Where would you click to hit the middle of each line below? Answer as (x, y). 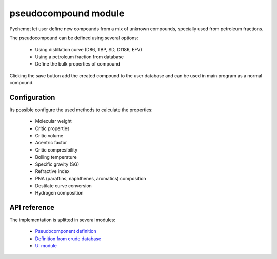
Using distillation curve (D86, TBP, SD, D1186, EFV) (88, 50)
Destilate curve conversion (63, 186)
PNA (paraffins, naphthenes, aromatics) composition (91, 179)
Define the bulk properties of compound (77, 64)
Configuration (32, 97)
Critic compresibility (56, 150)
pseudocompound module (67, 13)
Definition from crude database (68, 239)
